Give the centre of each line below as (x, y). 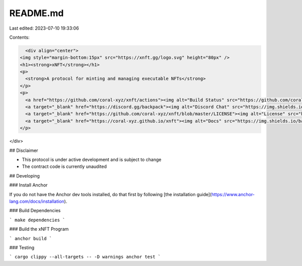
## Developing (25, 175)
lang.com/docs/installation (37, 201)
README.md (36, 13)
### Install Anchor (28, 185)
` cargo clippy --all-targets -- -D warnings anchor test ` (85, 257)
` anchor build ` (31, 238)
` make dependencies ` (37, 220)
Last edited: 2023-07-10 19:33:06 (44, 28)
